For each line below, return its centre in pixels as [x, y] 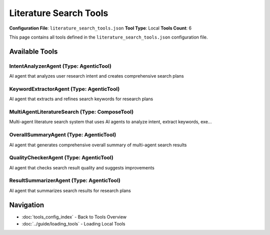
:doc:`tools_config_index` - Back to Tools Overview [74, 217]
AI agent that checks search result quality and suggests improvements [82, 167]
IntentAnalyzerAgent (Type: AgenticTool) [60, 66]
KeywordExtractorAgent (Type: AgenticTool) [64, 89]
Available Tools [33, 51]
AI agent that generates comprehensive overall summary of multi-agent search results [98, 145]
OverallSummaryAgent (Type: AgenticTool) [63, 135]
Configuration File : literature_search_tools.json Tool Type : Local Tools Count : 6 [100, 28]
